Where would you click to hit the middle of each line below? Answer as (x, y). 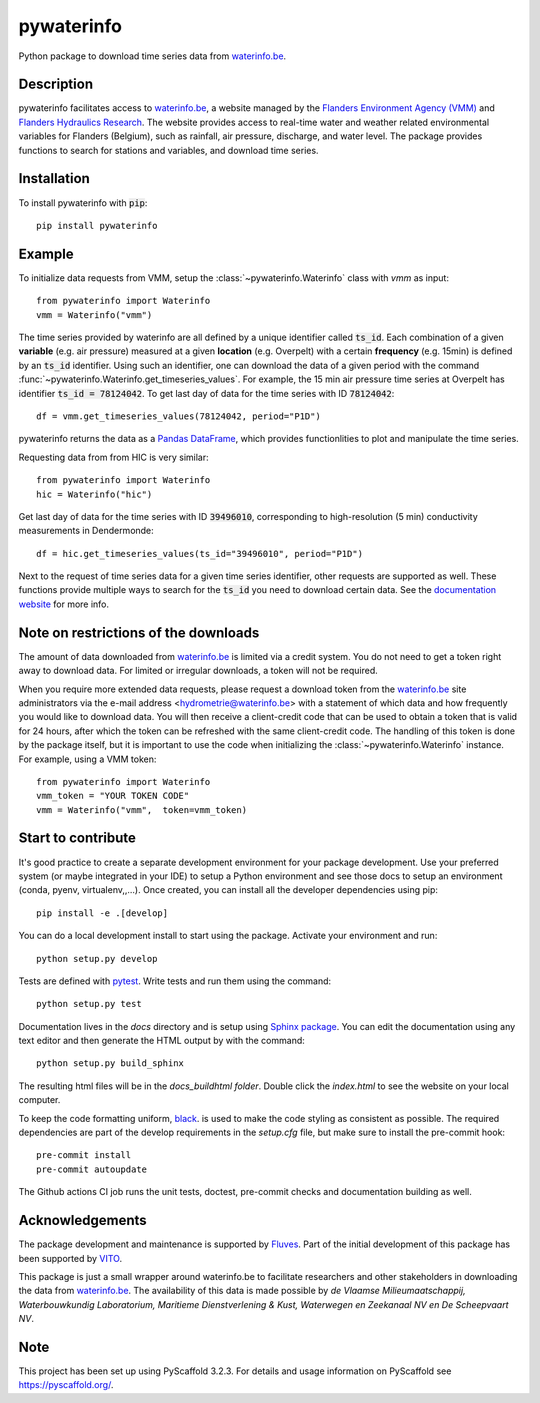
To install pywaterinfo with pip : (83, 202)
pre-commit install (84, 1155)
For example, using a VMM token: (87, 759)
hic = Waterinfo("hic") (94, 494)
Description (56, 84)
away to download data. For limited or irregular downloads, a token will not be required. (198, 671)
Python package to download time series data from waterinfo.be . (152, 56)
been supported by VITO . (70, 1258)
